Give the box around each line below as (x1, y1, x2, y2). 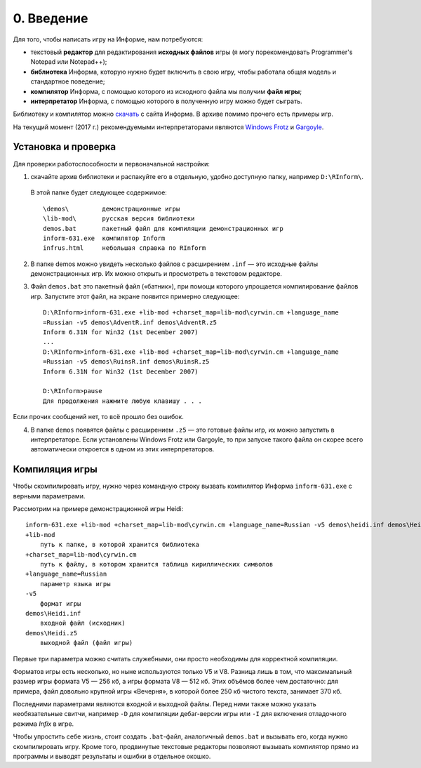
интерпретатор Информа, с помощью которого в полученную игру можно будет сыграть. (30, 97, 303, 105)
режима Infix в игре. (13, 720, 74, 728)
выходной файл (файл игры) (39, 639, 133, 647)
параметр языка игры (39, 580, 111, 588)
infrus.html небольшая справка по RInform (43, 244, 206, 252)
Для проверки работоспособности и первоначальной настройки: (13, 159, 210, 168)
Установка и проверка (13, 141, 116, 153)
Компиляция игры (13, 463, 98, 475)
